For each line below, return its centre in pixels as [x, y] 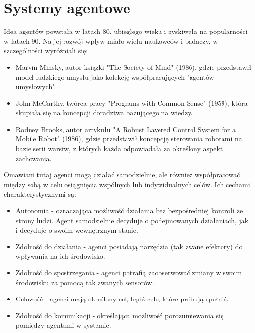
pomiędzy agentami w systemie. [63, 325]
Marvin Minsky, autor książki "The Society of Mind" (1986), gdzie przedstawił [133, 67]
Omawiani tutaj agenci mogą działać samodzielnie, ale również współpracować [122, 175]
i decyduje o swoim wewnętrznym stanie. [77, 230]
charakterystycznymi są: [40, 194]
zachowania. [33, 158]
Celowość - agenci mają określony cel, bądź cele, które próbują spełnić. [122, 299]
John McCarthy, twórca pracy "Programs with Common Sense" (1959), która [131, 103]
